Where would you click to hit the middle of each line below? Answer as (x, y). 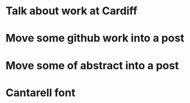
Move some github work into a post (95, 38)
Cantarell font (40, 93)
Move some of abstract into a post (92, 65)
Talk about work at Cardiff (72, 11)
